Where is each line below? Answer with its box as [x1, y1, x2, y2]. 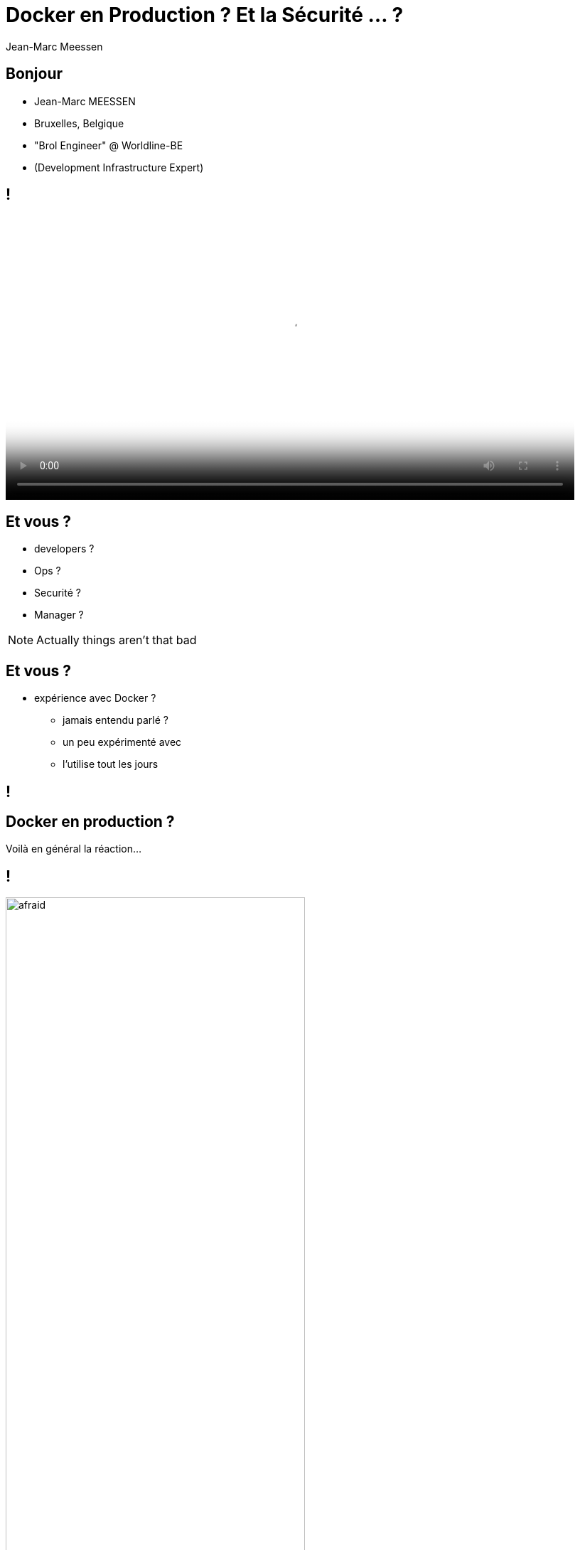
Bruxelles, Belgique [34, 117, 124, 129]
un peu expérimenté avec [63, 736, 182, 749]
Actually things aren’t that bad [36, 633, 197, 648]
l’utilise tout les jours [63, 758, 159, 771]
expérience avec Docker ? [34, 692, 156, 705]
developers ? [34, 542, 95, 555]
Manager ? [34, 609, 84, 621]
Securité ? [34, 587, 81, 599]
